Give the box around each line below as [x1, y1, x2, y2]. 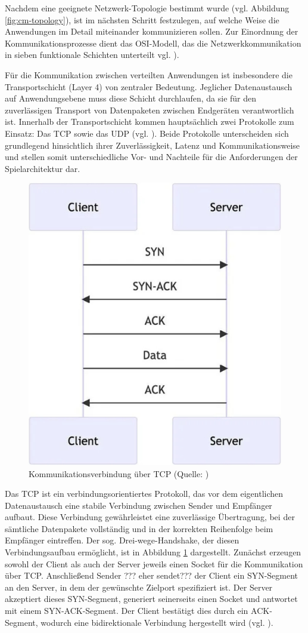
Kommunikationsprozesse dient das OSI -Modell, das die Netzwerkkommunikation [5, 36, 301, 49]
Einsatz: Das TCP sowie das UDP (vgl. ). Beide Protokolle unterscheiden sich [5, 127, 289, 139]
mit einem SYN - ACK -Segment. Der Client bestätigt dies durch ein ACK [5, 604, 270, 617]
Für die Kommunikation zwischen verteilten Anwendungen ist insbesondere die [5, 68, 293, 81]
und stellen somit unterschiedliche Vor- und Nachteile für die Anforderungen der [5, 150, 298, 163]
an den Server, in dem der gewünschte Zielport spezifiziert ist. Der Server [5, 580, 273, 593]
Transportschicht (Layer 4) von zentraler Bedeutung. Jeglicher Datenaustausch [5, 80, 293, 93]
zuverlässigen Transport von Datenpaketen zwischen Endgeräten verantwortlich [5, 103, 294, 116]
